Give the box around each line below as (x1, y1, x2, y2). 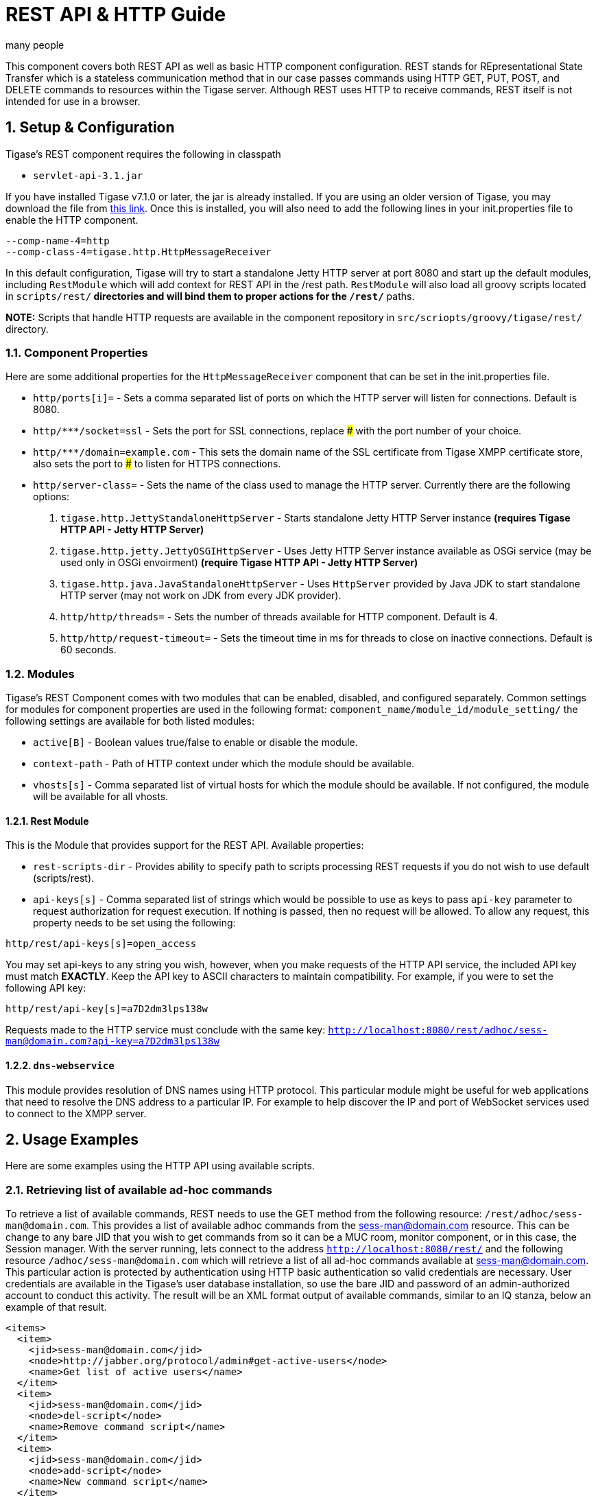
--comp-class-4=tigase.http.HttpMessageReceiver (5, 246, 272, 257)
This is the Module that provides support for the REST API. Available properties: (5, 839, 364, 852)
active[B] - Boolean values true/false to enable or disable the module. (33, 736, 358, 749)
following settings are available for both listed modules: (5, 715, 254, 727)
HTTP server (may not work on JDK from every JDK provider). (60, 589, 342, 602)
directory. (5, 323, 49, 335)
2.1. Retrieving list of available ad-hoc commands (5, 1182, 272, 1197)
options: (33, 491, 70, 503)
